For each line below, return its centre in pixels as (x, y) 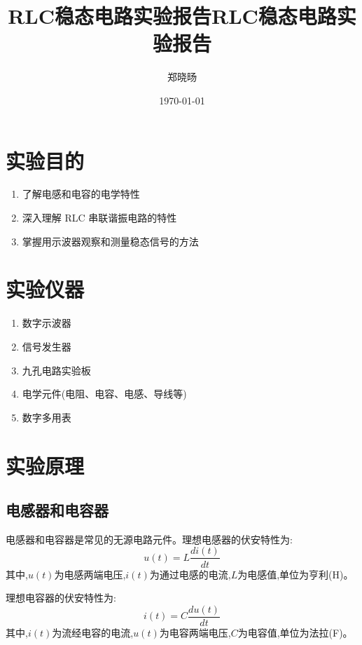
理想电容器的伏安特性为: (61, 598)
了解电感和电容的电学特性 (81, 194)
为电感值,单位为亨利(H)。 (295, 574)
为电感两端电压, (90, 574)
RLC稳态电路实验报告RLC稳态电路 (172, 16)
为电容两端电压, (195, 632)
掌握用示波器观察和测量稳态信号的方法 (110, 241)
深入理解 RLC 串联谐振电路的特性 (99, 218)
